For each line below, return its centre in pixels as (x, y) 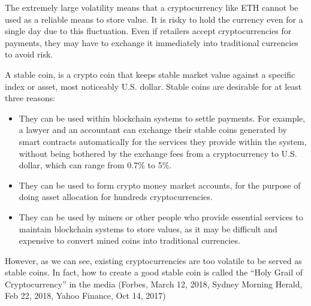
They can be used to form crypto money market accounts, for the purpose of (160, 185)
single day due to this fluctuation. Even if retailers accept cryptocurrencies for (148, 31)
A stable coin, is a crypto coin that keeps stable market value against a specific (150, 74)
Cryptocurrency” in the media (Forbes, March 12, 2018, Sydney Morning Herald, (154, 284)
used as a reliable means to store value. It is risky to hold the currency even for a (154, 19)
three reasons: (30, 98)
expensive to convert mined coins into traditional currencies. (129, 240)
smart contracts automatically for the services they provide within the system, (163, 141)
